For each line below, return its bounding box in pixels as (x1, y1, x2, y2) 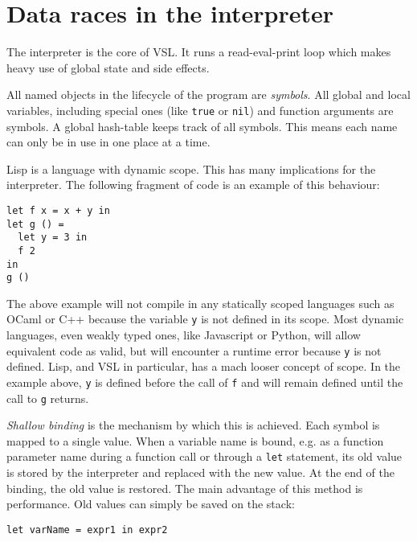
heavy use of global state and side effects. (6, 59, 210, 76)
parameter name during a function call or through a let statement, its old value (6, 448, 403, 465)
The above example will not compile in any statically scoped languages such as (6, 294, 395, 311)
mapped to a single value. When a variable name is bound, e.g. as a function (6, 432, 384, 449)
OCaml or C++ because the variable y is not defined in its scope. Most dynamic (6, 310, 404, 327)
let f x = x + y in (6, 204, 110, 216)
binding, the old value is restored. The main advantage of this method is (6, 479, 363, 496)
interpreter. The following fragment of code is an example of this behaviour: (6, 176, 380, 193)
